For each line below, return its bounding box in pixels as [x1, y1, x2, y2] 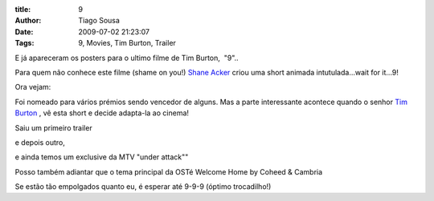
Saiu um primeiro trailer [14, 123, 92, 132]
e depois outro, [14, 137, 66, 147]
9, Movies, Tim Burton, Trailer [78, 38, 177, 48]
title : [14, 5, 31, 14]
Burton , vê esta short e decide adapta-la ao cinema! [14, 108, 189, 118]
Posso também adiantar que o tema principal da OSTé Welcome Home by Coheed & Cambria [14, 167, 323, 176]
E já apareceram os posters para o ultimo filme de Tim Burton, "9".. [14, 53, 239, 62]
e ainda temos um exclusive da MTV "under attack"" [14, 152, 189, 162]
